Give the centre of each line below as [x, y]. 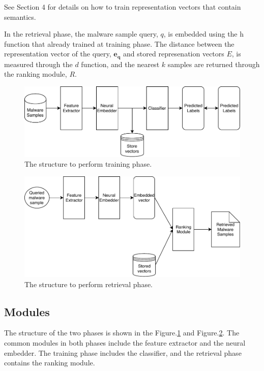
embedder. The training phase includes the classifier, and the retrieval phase [123, 352]
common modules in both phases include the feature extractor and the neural [125, 342]
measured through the [38, 64]
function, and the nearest [120, 64]
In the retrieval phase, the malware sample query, [81, 34]
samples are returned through [214, 64]
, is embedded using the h [204, 34]
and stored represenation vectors [174, 54]
